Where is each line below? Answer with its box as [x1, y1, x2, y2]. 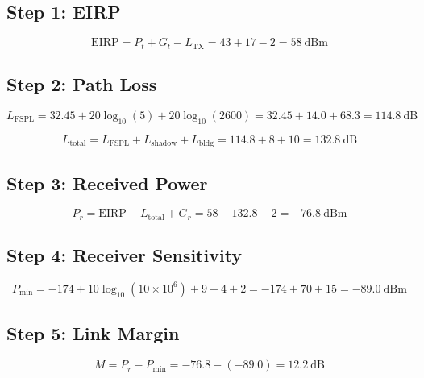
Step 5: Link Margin [6, 321, 180, 346]
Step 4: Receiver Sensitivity [6, 243, 243, 268]
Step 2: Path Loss [6, 72, 157, 97]
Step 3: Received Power [6, 170, 208, 195]
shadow [151, 139, 177, 148]
